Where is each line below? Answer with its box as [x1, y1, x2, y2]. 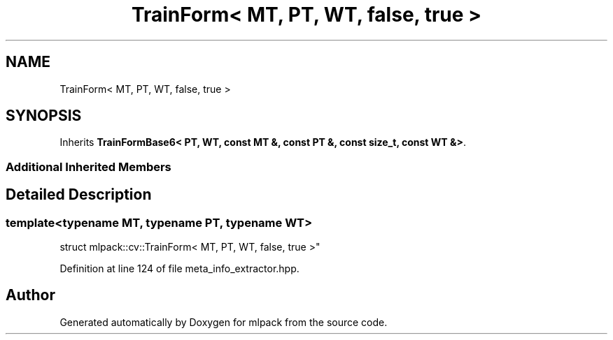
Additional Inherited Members [6, 159, 171, 174]
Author [6, 286, 55, 304]
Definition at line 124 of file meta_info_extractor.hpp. [59, 263, 300, 275]
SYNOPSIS [6, 107, 82, 125]
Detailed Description [6, 186, 152, 204]
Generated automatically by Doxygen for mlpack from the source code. [59, 316, 388, 328]
